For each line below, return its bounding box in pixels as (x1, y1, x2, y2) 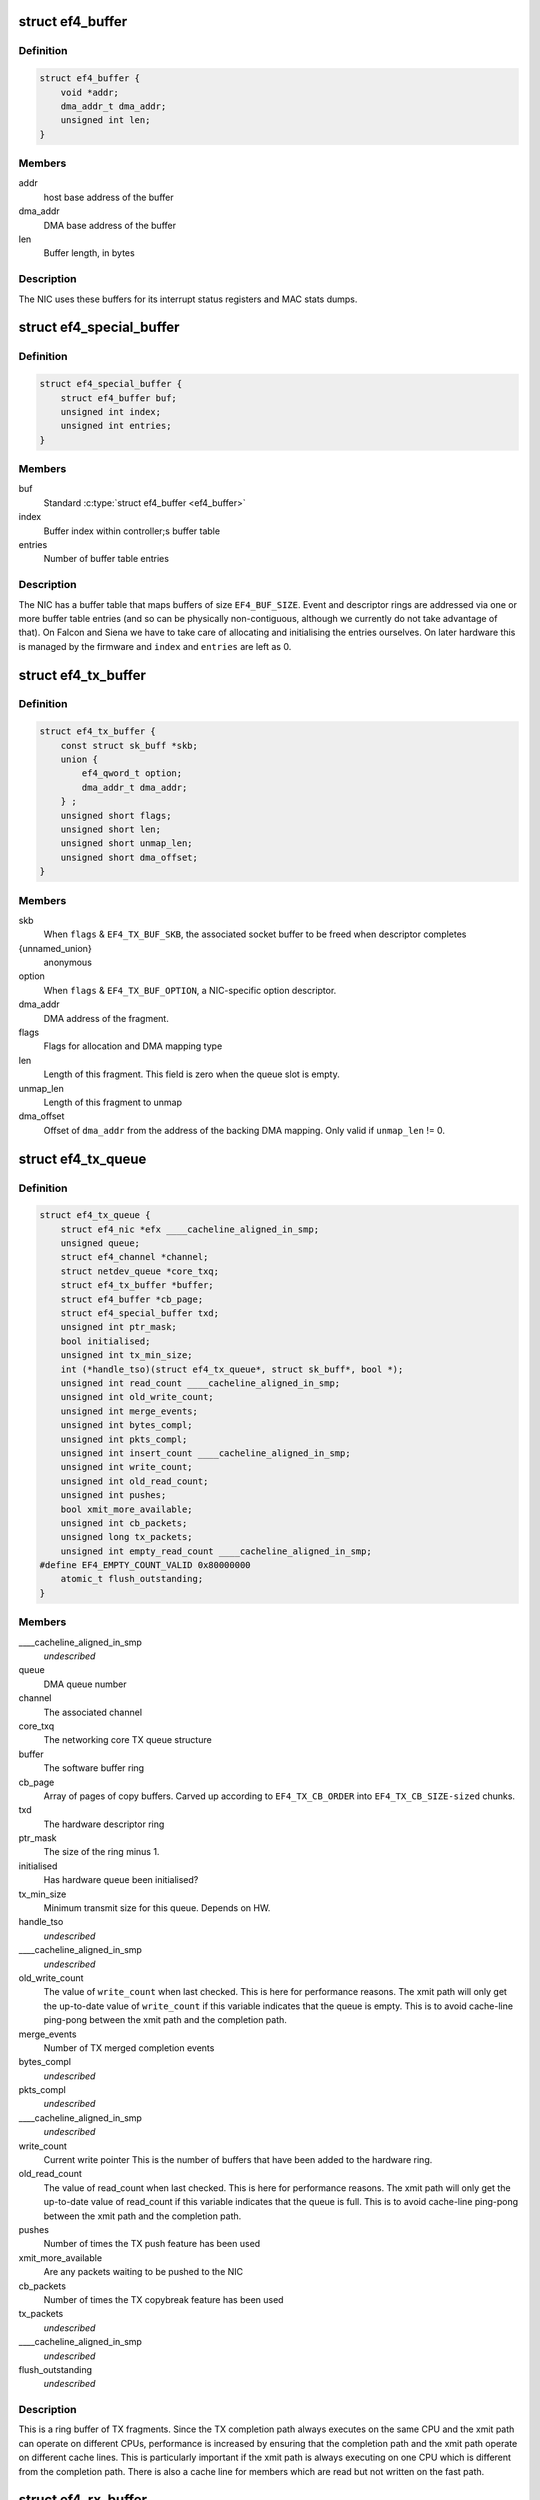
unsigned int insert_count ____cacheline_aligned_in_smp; (60, 1447, 351, 1459)
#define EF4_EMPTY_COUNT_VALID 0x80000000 (39, 1560, 251, 1571)
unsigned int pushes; (60, 1490, 167, 1501)
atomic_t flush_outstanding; (60, 1573, 204, 1585)
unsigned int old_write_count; (60, 1391, 214, 1403)
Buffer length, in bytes (43, 247, 135, 259)
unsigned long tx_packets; (60, 1531, 194, 1543)
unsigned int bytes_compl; (60, 1420, 194, 1431)
